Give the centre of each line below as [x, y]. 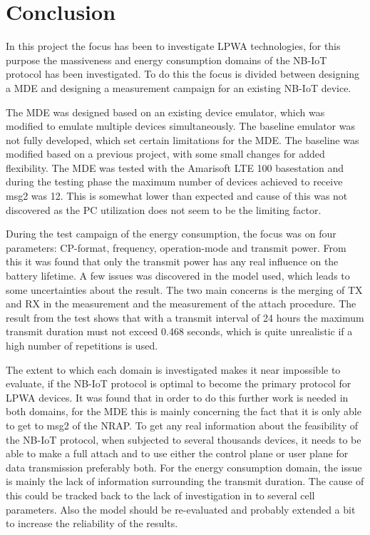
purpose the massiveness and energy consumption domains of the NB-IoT [166, 60]
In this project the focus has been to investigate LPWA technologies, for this [173, 46]
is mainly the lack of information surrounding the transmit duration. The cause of [185, 481]
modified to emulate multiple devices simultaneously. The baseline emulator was [180, 126]
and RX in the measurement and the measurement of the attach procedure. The [181, 304]
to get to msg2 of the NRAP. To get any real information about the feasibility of [182, 425]
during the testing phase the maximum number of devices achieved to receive [174, 182]
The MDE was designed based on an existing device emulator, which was [165, 112]
